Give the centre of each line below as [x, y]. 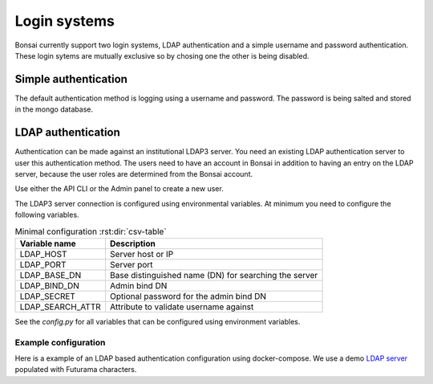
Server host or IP [142, 254]
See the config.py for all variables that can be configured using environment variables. [158, 321]
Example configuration [60, 342]
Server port [131, 264]
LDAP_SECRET [48, 296]
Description [132, 243]
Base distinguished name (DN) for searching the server [214, 275]
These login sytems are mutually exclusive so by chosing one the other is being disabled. [162, 55]
